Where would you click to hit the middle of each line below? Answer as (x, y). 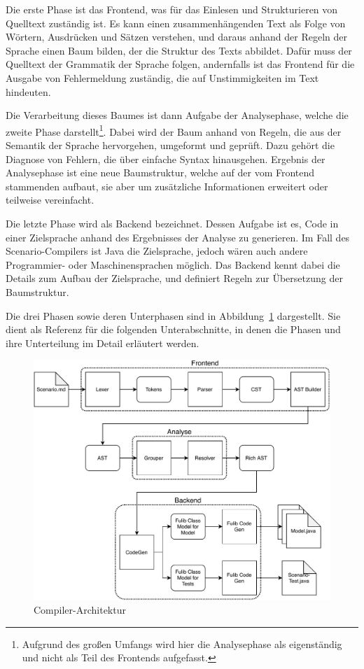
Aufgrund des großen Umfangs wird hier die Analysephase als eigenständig (182, 643)
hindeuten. (28, 91)
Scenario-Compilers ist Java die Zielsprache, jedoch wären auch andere (157, 251)
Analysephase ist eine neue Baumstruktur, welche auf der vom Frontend (160, 172)
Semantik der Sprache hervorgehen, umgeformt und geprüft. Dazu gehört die (170, 145)
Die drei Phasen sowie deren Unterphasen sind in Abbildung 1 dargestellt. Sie (173, 315)
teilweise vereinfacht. (50, 200)
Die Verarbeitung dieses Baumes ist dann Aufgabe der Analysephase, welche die (177, 115)
